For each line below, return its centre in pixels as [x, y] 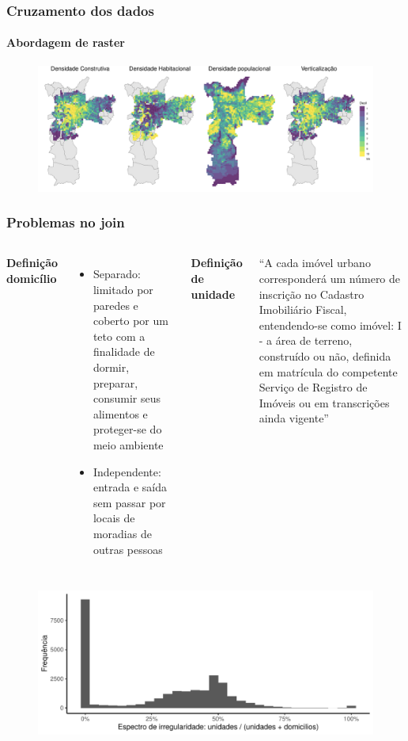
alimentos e [120, 413]
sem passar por [129, 502]
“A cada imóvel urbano [315, 263]
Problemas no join [66, 222]
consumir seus [127, 398]
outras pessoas [128, 549]
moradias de [122, 533]
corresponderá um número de [330, 279]
